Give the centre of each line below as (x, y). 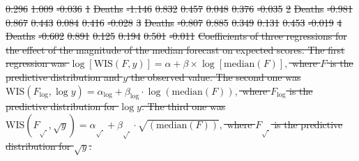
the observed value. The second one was (216, 76)
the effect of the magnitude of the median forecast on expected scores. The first (175, 49)
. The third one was (183, 106)
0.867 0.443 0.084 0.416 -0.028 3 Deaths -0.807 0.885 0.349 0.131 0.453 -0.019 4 (174, 22)
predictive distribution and (63, 76)
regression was (36, 63)
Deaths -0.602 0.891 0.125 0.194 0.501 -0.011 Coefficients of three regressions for (176, 36)
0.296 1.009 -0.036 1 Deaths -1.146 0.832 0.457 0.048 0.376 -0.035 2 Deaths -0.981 (179, 8)
